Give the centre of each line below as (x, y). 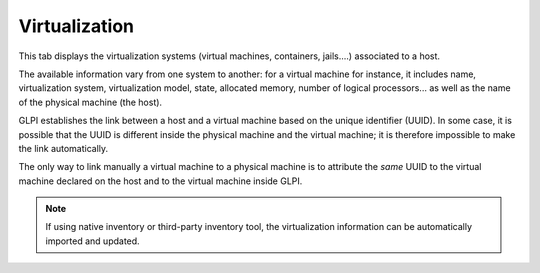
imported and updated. (92, 241)
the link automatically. (63, 148)
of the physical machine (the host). (90, 102)
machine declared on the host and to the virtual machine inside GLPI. (160, 181)
